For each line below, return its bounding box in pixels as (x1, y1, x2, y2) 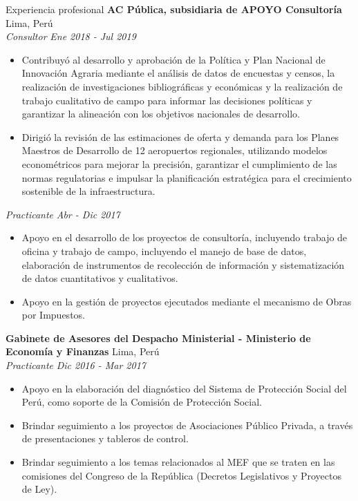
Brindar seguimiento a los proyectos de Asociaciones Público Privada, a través (21, 417, 353, 432)
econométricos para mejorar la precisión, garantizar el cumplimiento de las (21, 156, 337, 171)
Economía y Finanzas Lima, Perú (6, 344, 160, 359)
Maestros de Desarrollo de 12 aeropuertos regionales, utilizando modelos (21, 143, 328, 158)
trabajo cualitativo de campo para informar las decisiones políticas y (21, 93, 312, 107)
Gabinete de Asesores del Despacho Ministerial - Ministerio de (6, 330, 311, 345)
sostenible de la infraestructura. (21, 184, 156, 198)
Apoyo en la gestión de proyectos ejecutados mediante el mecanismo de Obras (21, 294, 352, 308)
